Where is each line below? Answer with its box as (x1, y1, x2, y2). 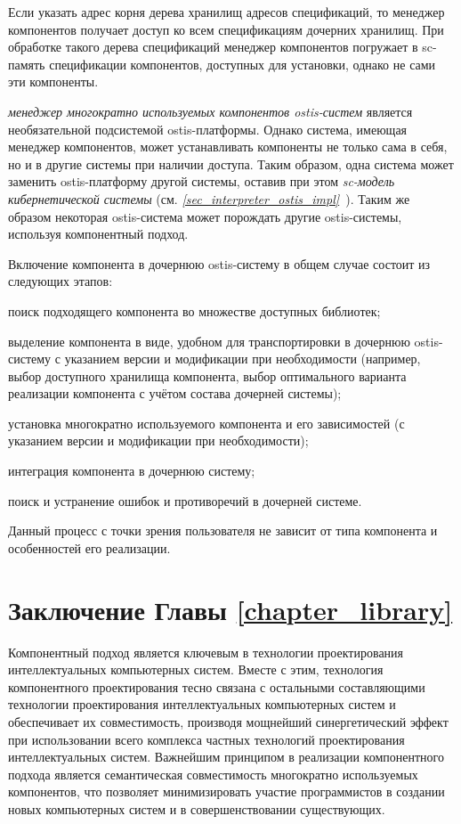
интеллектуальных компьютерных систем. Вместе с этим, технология (8, 660, 384, 679)
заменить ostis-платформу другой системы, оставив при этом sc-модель (8, 172, 395, 191)
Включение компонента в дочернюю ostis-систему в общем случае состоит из (8, 254, 431, 273)
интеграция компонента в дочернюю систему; (8, 461, 255, 480)
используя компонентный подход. (8, 224, 189, 243)
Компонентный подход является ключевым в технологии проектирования (8, 642, 404, 661)
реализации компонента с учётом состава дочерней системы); (8, 384, 342, 403)
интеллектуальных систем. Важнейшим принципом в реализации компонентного (8, 747, 444, 766)
